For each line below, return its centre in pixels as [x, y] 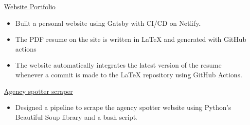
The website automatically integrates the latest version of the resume [118, 65]
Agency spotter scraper [38, 91]
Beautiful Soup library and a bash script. [77, 116]
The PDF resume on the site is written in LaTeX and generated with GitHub [131, 39]
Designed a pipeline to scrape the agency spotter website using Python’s [123, 107]
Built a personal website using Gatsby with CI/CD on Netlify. [108, 23]
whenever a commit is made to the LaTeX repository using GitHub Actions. [129, 74]
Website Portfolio [30, 6]
